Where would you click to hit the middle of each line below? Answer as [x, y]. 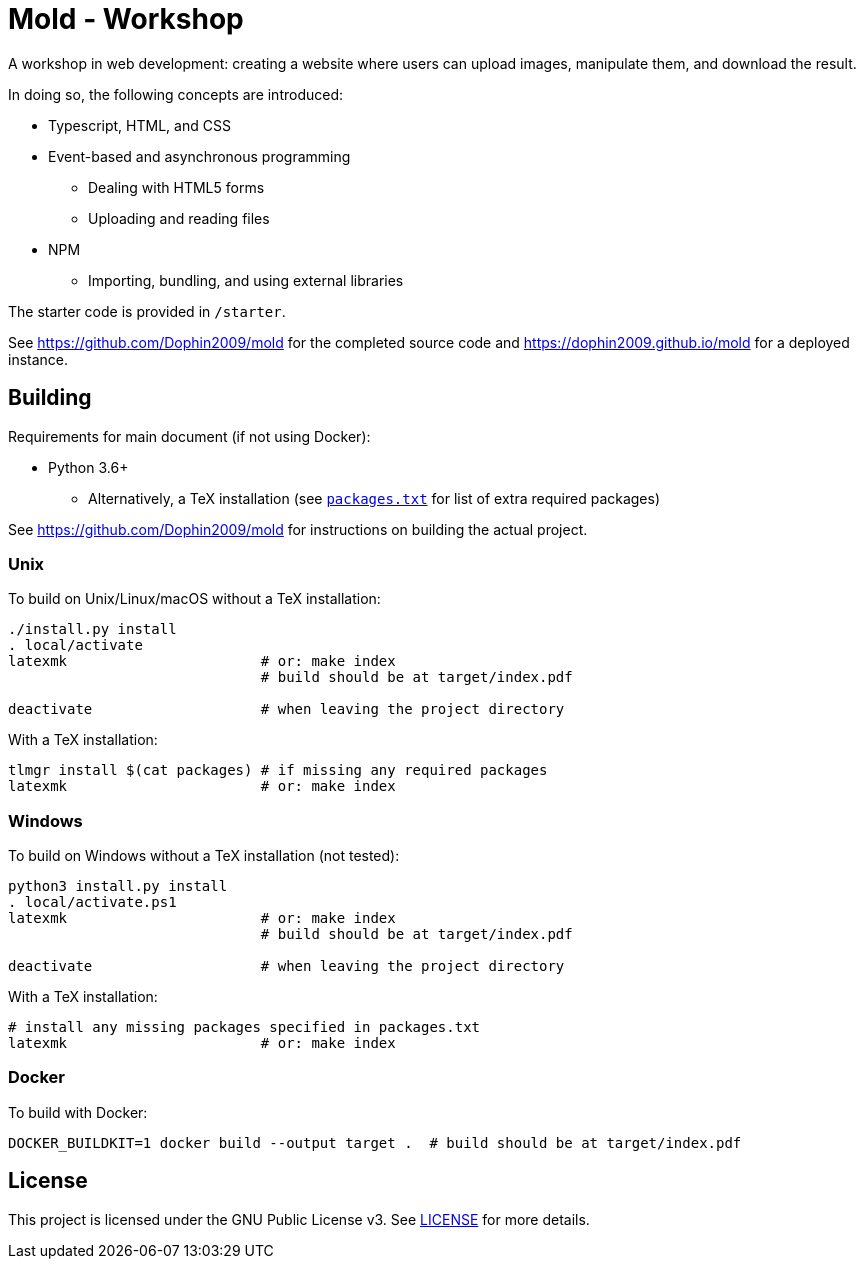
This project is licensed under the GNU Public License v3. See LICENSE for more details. [299, 1219]
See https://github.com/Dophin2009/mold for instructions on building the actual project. [298, 529]
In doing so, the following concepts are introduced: [176, 94]
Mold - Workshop [126, 19]
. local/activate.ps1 [92, 902]
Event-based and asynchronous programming [199, 156]
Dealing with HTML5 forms [176, 187]
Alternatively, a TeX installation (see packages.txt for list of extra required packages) [374, 498]
